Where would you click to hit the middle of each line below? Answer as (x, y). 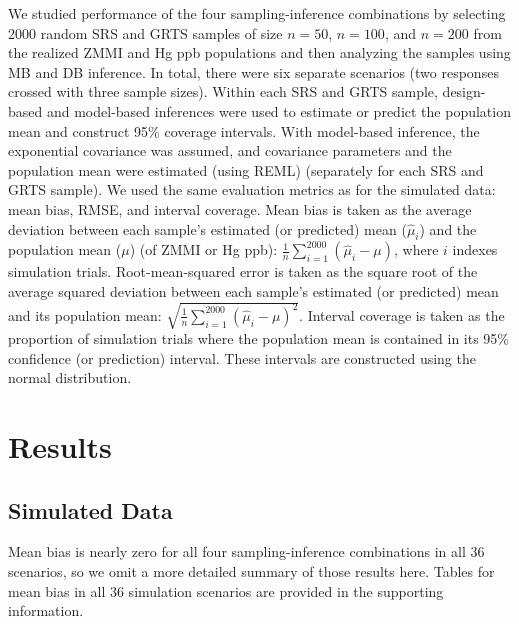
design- (464, 91)
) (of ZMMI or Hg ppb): (203, 249)
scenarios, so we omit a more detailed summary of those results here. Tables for (251, 571)
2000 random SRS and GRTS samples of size (145, 32)
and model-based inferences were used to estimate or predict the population (278, 110)
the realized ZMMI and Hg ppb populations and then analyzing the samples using (259, 52)
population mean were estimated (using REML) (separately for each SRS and (246, 169)
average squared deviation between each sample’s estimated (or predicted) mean (253, 290)
